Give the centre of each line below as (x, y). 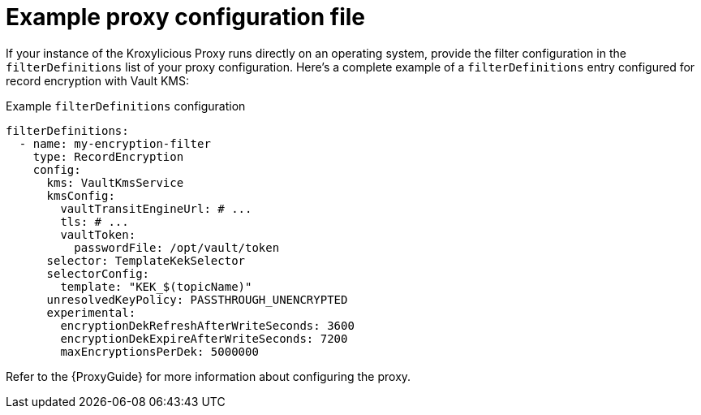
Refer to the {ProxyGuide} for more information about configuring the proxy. (209, 376)
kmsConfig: (81, 195)
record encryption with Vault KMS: (97, 80)
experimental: (91, 312)
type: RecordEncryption (108, 156)
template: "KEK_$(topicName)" (156, 286)
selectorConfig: (98, 273)
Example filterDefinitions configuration (126, 106)
